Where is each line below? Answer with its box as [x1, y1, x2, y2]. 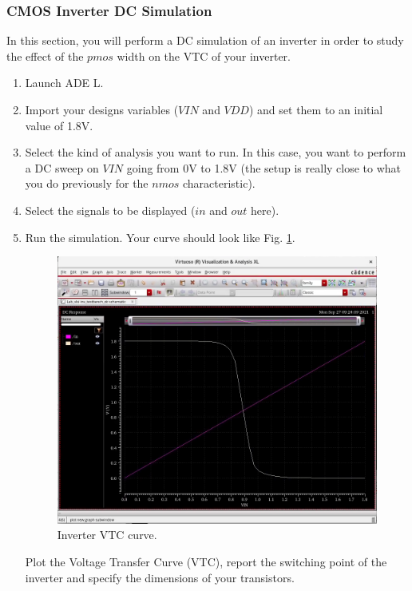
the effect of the [6, 47, 84, 64]
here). [251, 201, 279, 218]
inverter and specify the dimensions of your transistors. [25, 569, 295, 585]
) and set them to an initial [248, 101, 383, 117]
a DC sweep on [25, 159, 99, 176]
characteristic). [182, 175, 256, 192]
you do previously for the [25, 175, 149, 192]
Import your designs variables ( [25, 101, 179, 117]
